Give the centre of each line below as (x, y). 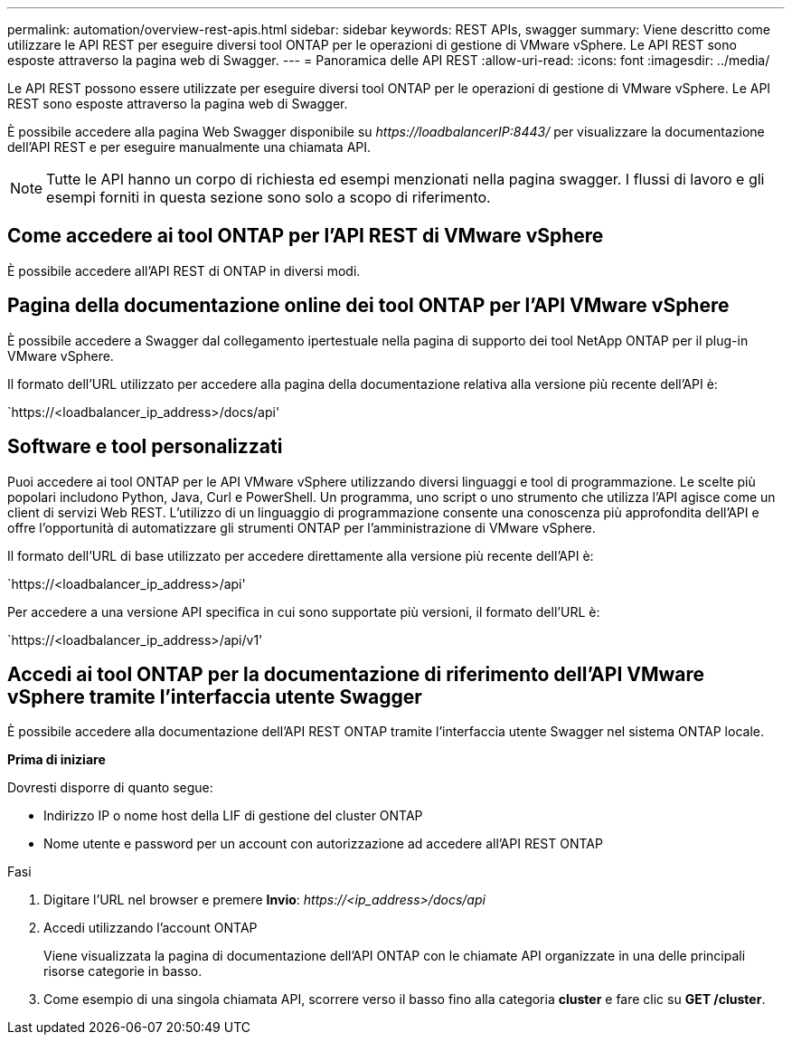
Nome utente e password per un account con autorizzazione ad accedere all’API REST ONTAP (323, 844)
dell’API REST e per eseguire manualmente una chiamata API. (189, 147)
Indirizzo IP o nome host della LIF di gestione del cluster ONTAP (233, 816)
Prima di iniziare (57, 760)
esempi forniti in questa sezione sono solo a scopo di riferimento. (269, 197)
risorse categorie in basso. (123, 971)
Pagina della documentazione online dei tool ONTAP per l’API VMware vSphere (368, 306)
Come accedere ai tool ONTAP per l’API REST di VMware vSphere (306, 236)
